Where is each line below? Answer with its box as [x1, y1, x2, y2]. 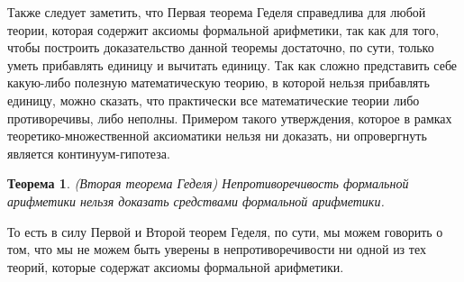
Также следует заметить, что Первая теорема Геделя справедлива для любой [7, 3, 426, 21]
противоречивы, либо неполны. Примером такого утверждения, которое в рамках [7, 108, 452, 127]
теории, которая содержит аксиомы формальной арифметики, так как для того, [7, 20, 440, 39]
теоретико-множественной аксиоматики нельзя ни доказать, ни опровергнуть [7, 126, 427, 145]
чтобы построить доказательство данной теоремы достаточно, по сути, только [7, 38, 434, 57]
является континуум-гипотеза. [7, 143, 170, 162]
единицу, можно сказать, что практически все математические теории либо [7, 90, 420, 109]
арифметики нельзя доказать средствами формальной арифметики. [7, 191, 385, 210]
